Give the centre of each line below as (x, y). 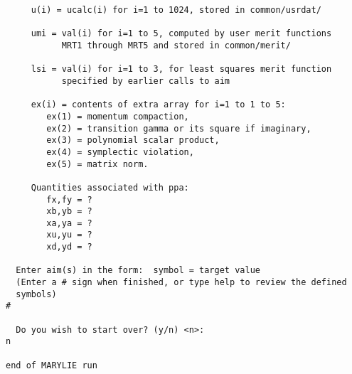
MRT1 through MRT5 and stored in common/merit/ (176, 45)
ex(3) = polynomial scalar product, (133, 140)
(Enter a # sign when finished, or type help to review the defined (181, 283)
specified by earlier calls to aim (145, 81)
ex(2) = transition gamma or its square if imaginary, (179, 128)
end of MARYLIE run (52, 365)
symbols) (36, 294)
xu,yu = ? (69, 235)
